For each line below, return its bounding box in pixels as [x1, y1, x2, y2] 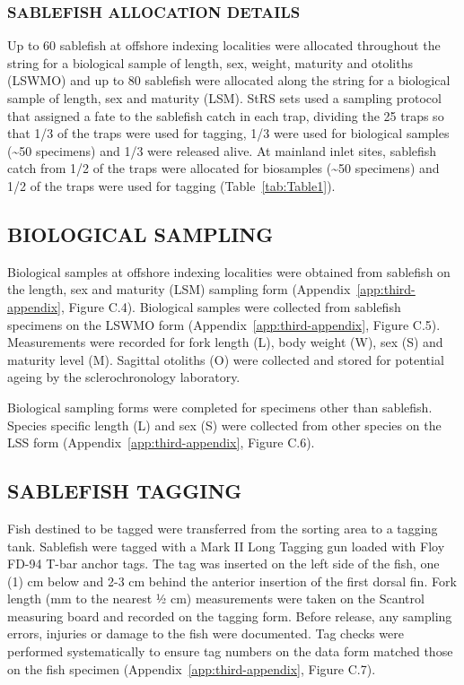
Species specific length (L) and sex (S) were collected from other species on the [7, 415, 442, 434]
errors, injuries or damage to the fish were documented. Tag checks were [7, 624, 404, 643]
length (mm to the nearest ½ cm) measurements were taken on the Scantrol [7, 589, 425, 608]
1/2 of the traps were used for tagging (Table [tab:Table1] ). [7, 176, 336, 195]
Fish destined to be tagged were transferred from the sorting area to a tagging [7, 518, 438, 537]
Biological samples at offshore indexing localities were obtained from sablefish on [7, 262, 451, 281]
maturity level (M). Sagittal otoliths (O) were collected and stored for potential [7, 350, 444, 369]
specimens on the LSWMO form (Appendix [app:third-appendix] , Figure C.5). [7, 315, 441, 334]
